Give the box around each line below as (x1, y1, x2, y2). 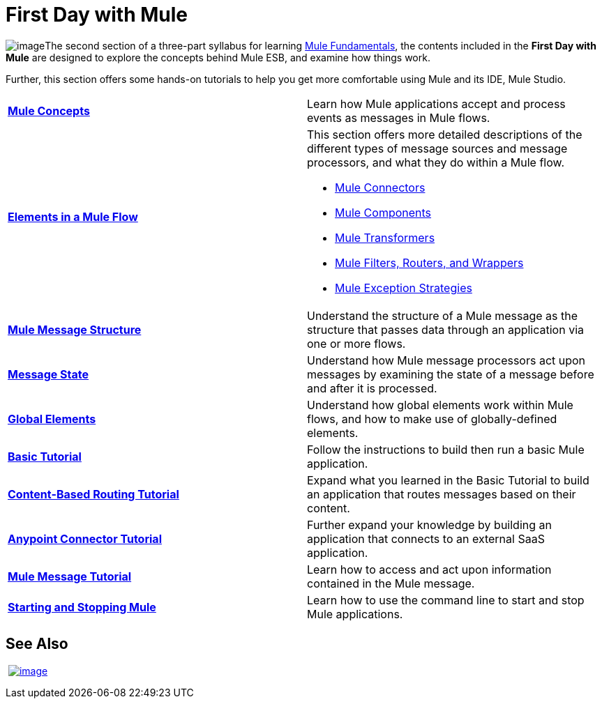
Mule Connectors (335, 180, 426, 194)
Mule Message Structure (8, 322, 142, 337)
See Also (6, 635, 68, 653)
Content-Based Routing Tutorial (8, 487, 179, 501)
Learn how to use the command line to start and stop (307, 592, 585, 607)
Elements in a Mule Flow (8, 209, 138, 224)
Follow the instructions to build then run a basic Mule (307, 442, 585, 457)
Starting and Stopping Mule (8, 599, 156, 614)
